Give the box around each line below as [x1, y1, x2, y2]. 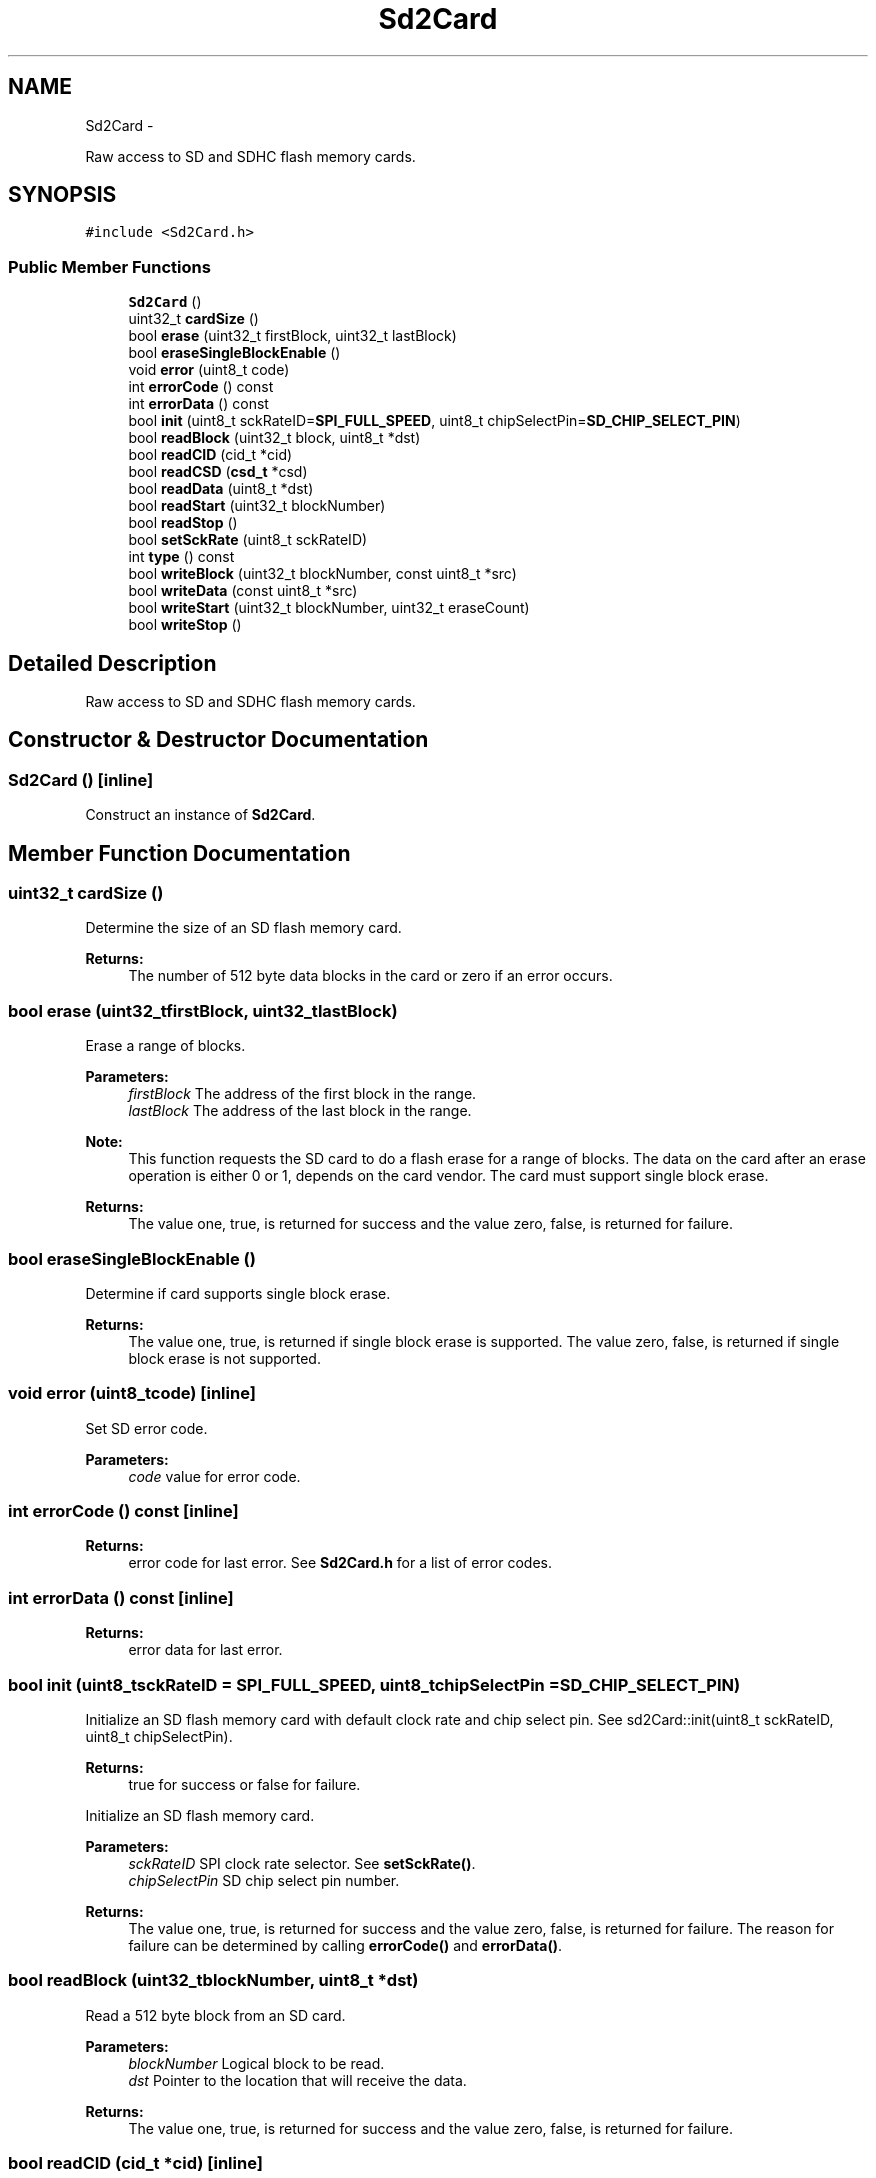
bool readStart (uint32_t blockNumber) [128, 497, 386, 515]
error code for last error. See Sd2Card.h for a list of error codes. [128, 1554, 553, 1572]
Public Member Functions [8, 256, 211, 277]
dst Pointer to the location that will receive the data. [128, 2071, 467, 2089]
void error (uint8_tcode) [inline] [8, 1383, 256, 1404]
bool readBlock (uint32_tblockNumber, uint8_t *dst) [8, 1970, 419, 1991]
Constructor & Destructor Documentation [8, 727, 429, 753]
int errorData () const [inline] [8, 1587, 234, 1608]
